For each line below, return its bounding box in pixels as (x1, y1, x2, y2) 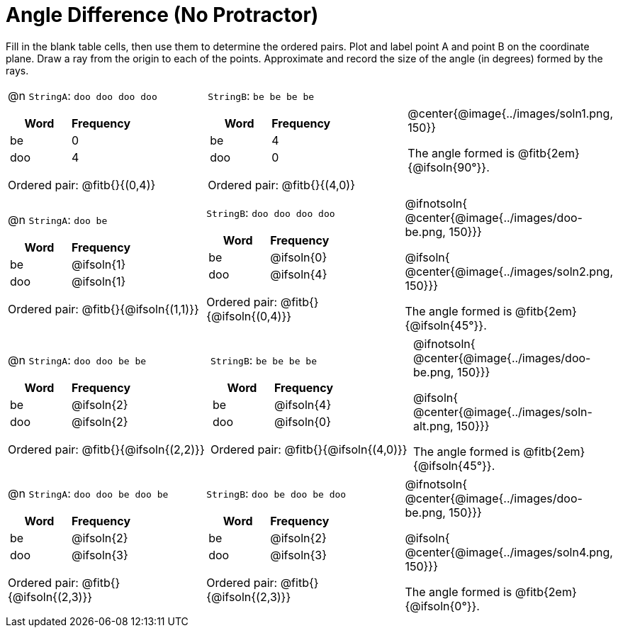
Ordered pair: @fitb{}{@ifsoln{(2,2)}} (8, 442, 205, 456)
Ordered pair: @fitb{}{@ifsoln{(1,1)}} (8, 301, 199, 316)
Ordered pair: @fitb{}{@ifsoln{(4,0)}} (210, 442, 408, 456)
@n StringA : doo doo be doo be (8, 486, 169, 500)
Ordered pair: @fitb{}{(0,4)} (8, 177, 156, 192)
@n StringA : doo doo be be (8, 352, 147, 367)
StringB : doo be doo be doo (206, 486, 347, 500)
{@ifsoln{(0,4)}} (206, 308, 292, 323)
